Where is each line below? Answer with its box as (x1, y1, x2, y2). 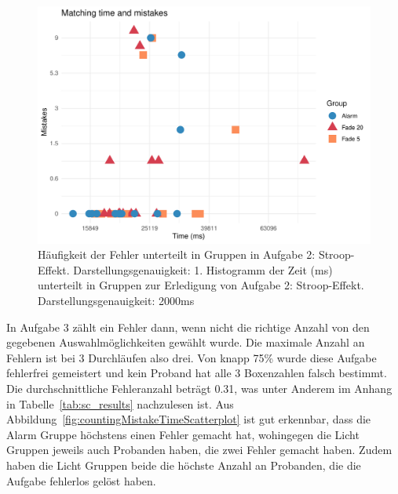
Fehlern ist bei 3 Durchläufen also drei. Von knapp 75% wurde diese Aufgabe (6, 349, 377, 365)
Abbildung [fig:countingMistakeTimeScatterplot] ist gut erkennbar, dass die (6, 411, 371, 427)
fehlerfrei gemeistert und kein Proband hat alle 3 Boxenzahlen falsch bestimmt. (6, 365, 387, 381)
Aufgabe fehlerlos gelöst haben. (6, 472, 156, 489)
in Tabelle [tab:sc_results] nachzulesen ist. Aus (6, 395, 234, 412)
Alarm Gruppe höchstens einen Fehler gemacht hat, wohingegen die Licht (6, 426, 360, 442)
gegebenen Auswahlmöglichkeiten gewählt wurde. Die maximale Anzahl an (6, 334, 365, 351)
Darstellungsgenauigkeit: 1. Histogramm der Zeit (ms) (73, 261, 333, 278)
